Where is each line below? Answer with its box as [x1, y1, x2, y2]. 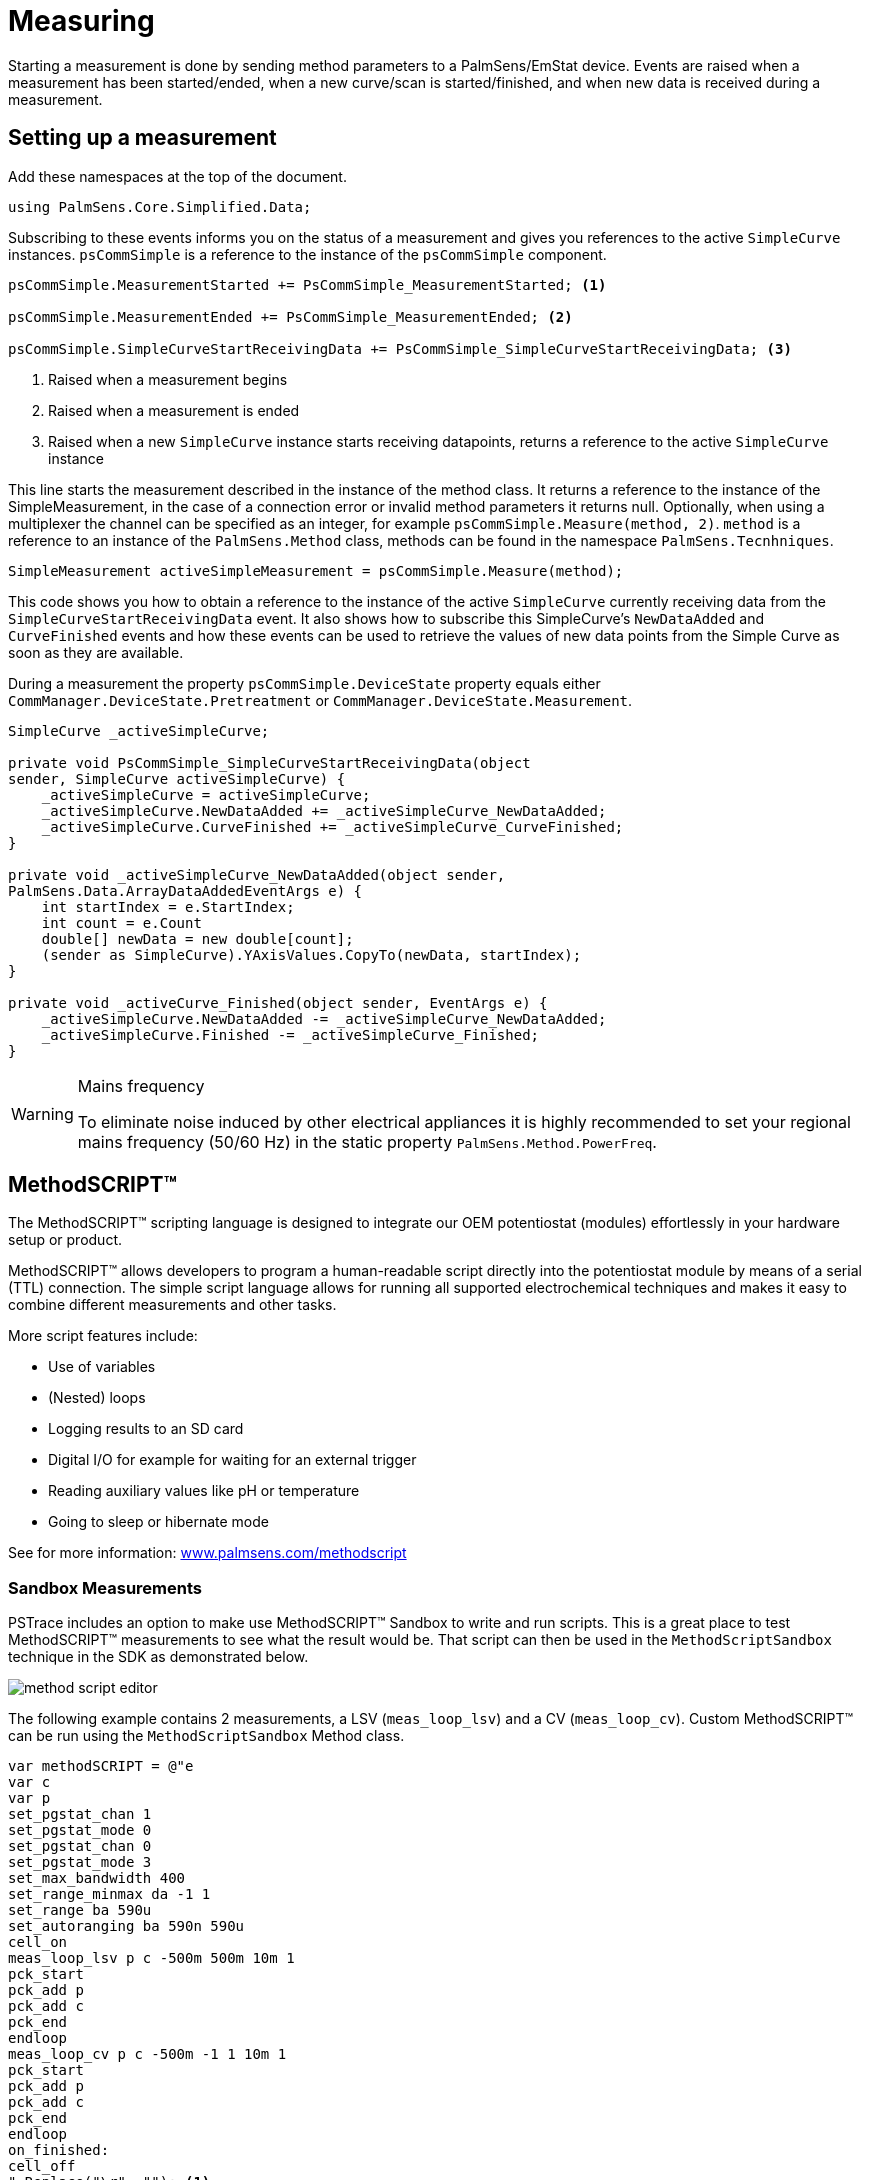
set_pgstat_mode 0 [8, 1822, 152, 1839]
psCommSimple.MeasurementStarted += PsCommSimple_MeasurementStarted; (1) [8, 276, 607, 293]
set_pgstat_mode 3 [8, 1854, 152, 1871]
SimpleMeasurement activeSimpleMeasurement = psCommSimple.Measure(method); [8, 562, 624, 579]
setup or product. [8, 1231, 122, 1249]
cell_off [8, 2158, 76, 2175]
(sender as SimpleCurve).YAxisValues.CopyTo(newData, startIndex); [41, 946, 582, 963]
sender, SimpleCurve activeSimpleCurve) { [8, 770, 346, 787]
